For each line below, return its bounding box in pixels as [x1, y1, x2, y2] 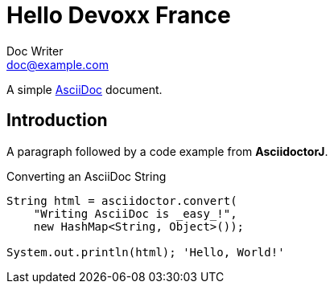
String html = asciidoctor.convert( [6, 194, 237, 207]
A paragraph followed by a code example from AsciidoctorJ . [6, 144, 328, 158]
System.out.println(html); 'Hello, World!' [6, 245, 285, 259]
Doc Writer [6, 43, 64, 58]
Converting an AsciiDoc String [6, 169, 167, 183]
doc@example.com [6, 57, 109, 71]
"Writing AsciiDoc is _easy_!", [33, 206, 237, 220]
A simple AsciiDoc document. [6, 82, 163, 96]
